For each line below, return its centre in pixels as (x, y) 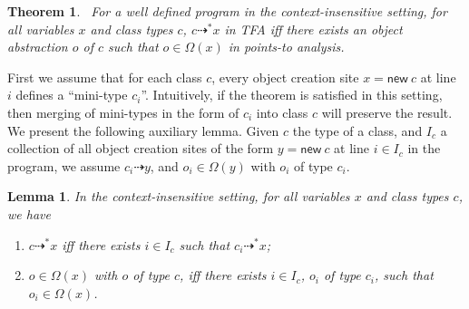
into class (282, 112)
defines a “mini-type (72, 95)
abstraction (38, 47)
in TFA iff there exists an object (313, 29)
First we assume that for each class (105, 77)
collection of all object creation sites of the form (141, 148)
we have (29, 213)
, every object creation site (285, 77)
